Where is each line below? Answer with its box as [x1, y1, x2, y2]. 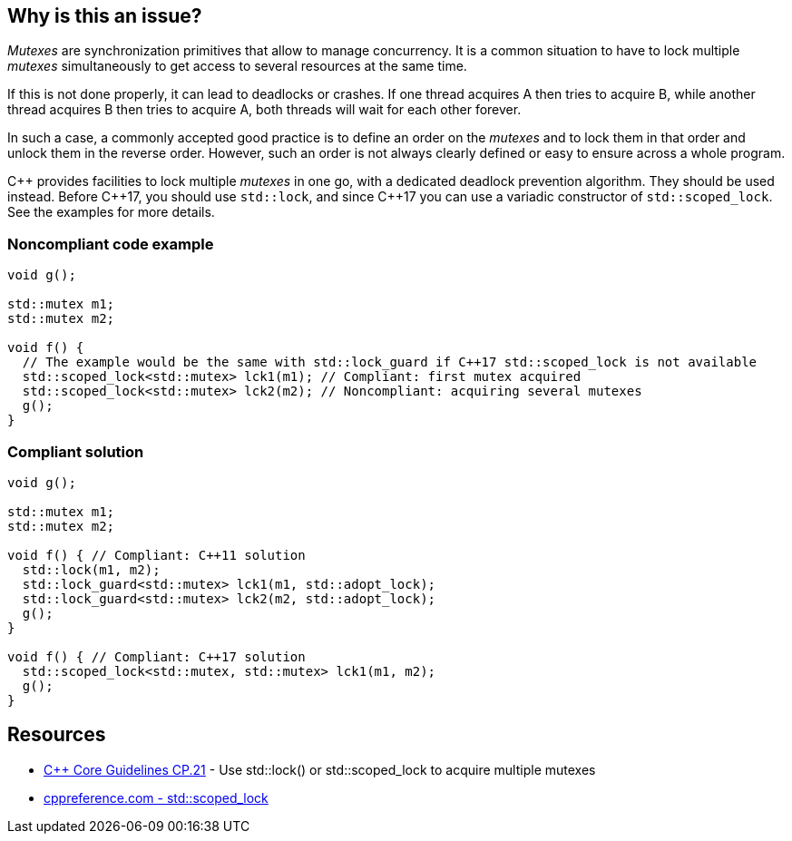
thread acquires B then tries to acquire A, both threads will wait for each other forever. [7, 102, 522, 118]
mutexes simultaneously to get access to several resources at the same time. [7, 58, 467, 74]
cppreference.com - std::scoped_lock [44, 789, 269, 806]
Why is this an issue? [7, 5, 202, 27]
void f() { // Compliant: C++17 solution [7, 649, 306, 664]
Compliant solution [7, 442, 144, 461]
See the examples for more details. [7, 204, 215, 220]
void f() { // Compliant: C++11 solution [7, 547, 306, 562]
